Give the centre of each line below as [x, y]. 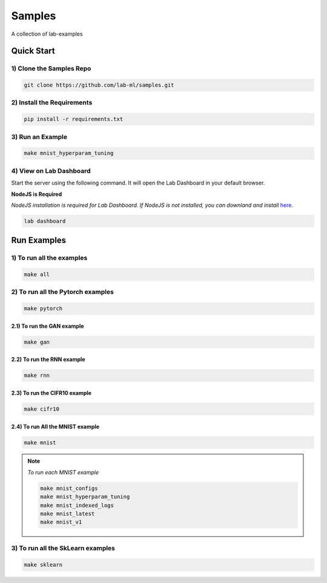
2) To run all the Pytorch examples [63, 292]
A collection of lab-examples [47, 34]
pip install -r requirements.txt [74, 119]
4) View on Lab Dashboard [51, 171]
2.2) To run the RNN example [48, 359]
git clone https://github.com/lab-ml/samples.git [99, 85]
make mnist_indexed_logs [77, 505]
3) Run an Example [39, 137]
